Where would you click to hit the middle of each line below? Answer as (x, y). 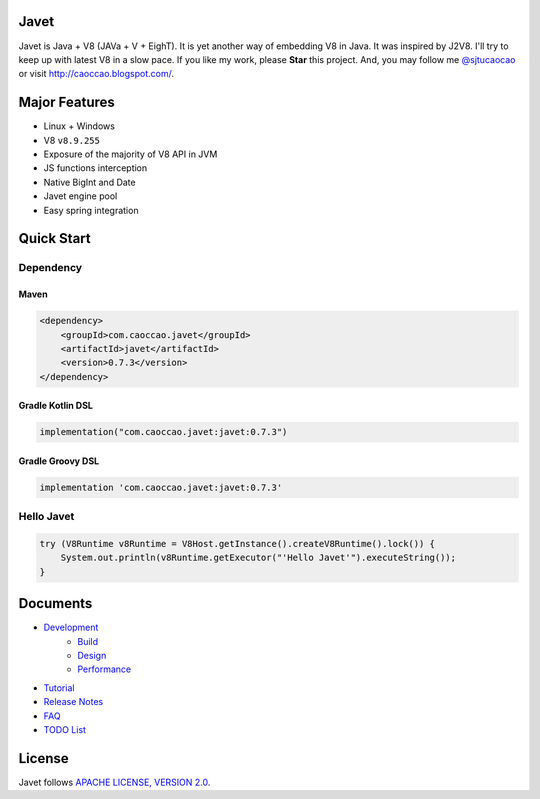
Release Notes (73, 702)
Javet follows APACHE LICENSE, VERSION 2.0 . (114, 782)
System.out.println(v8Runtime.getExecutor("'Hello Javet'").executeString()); (258, 558)
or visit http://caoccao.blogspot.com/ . (96, 74)
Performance (104, 669)
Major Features (66, 102)
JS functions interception (95, 168)
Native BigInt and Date (89, 182)
